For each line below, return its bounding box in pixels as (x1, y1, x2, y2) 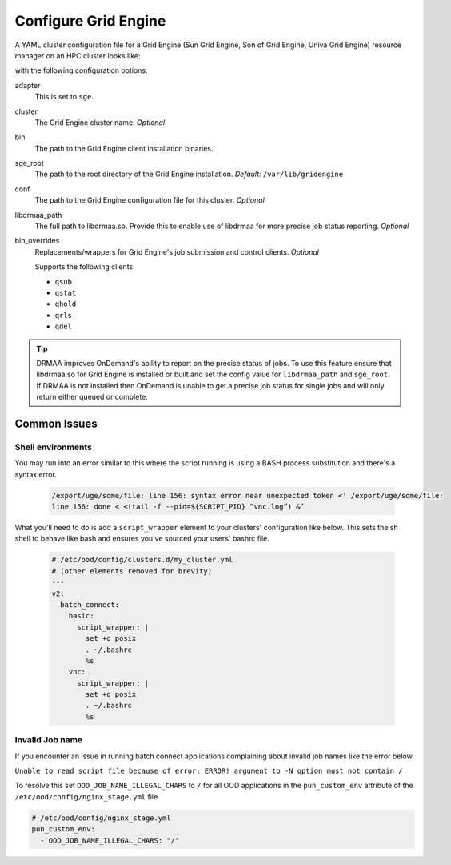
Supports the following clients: (34, 262, 135, 272)
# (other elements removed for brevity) (51, 566, 212, 576)
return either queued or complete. (36, 392, 148, 402)
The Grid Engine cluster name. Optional (34, 117, 166, 127)
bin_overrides (14, 236, 60, 246)
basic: (68, 611, 94, 621)
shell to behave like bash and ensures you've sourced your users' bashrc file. (14, 533, 269, 544)
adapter (14, 80, 41, 90)
